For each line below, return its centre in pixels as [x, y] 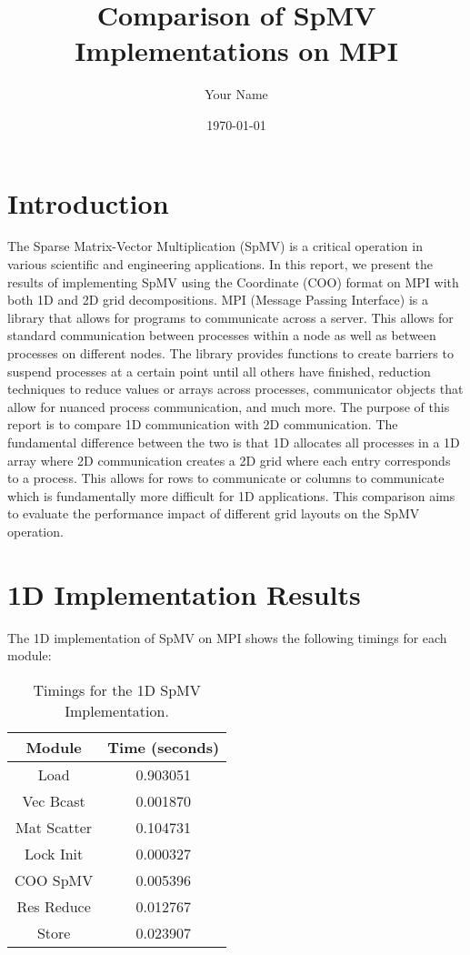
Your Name [236, 94]
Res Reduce [54, 906]
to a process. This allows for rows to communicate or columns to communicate [226, 478]
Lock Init [54, 853]
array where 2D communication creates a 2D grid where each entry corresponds [229, 460]
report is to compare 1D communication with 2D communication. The [203, 424]
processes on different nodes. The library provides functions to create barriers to [230, 353]
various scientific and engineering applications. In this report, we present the [220, 264]
